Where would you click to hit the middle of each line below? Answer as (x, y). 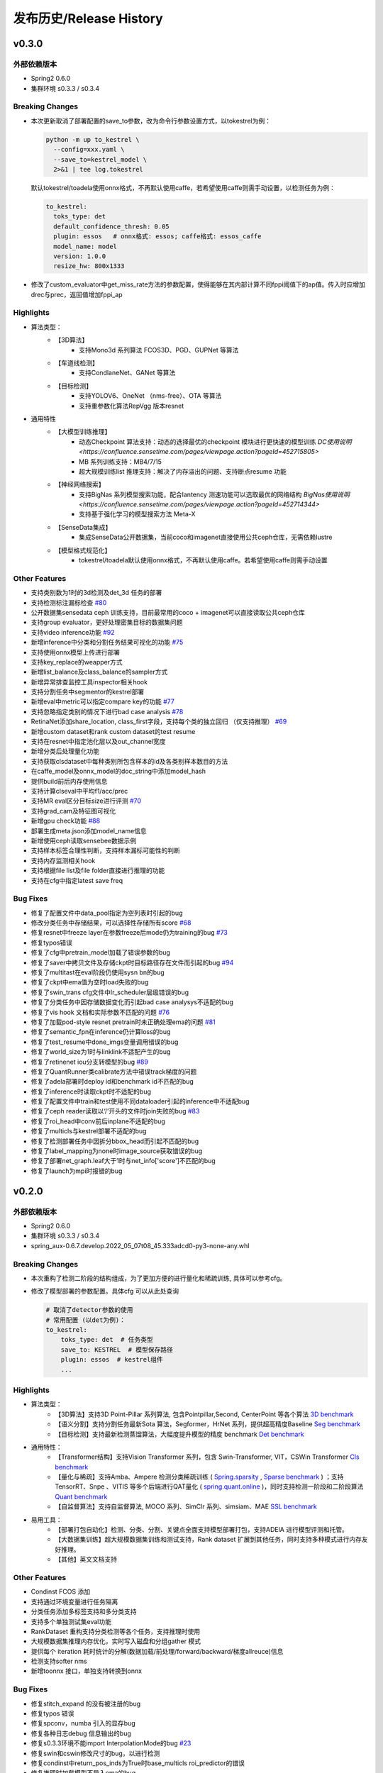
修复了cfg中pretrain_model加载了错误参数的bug (100, 952)
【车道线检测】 (77, 363)
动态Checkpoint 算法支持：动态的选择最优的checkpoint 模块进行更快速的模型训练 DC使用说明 (216, 441)
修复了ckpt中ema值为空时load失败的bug (90, 982)
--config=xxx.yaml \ (89, 150)
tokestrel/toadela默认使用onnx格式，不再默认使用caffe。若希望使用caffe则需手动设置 (203, 560)
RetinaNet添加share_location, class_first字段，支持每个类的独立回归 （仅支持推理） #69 (159, 722)
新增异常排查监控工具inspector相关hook (89, 682)
